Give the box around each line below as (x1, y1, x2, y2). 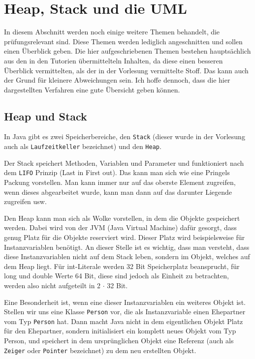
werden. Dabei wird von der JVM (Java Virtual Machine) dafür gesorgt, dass (4, 222, 237, 233)
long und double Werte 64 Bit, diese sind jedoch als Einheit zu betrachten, (4, 270, 229, 281)
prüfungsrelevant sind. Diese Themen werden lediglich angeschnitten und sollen (4, 36, 243, 46)
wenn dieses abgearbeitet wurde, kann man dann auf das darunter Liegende (4, 186, 232, 197)
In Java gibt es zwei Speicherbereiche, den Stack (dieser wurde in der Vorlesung (4, 131, 245, 142)
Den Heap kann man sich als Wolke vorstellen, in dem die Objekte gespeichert (4, 212, 240, 223)
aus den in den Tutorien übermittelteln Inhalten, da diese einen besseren (4, 55, 223, 65)
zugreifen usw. (4, 196, 47, 207)
